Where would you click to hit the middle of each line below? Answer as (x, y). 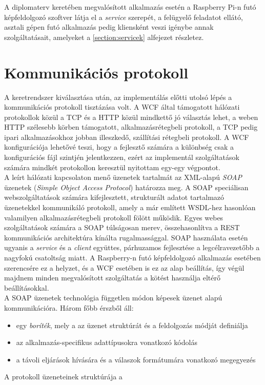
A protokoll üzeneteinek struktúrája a (63, 377)
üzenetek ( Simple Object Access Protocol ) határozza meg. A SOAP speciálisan (126, 187)
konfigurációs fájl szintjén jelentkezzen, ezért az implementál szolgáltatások (122, 157)
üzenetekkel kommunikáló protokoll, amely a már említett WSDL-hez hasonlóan (130, 207)
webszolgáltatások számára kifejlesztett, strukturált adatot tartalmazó (114, 197)
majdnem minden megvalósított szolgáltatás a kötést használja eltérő (112, 278)
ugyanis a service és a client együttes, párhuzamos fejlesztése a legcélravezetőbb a (132, 247)
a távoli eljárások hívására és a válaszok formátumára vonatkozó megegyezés (136, 359)
